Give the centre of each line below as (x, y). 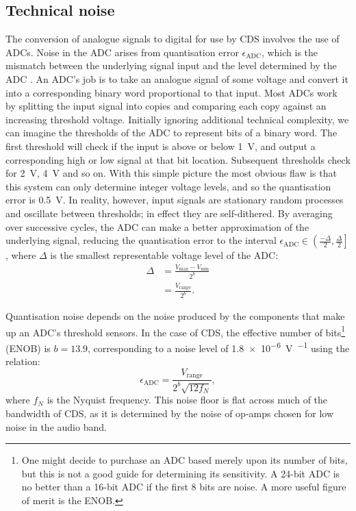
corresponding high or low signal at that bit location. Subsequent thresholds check (178, 159)
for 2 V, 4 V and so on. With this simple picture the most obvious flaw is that (171, 173)
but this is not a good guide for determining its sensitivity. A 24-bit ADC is (181, 473)
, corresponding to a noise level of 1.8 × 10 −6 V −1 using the (219, 347)
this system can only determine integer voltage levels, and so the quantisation (168, 186)
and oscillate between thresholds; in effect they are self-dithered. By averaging (169, 213)
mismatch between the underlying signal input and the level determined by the (171, 65)
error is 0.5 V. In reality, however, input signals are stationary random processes (175, 200)
